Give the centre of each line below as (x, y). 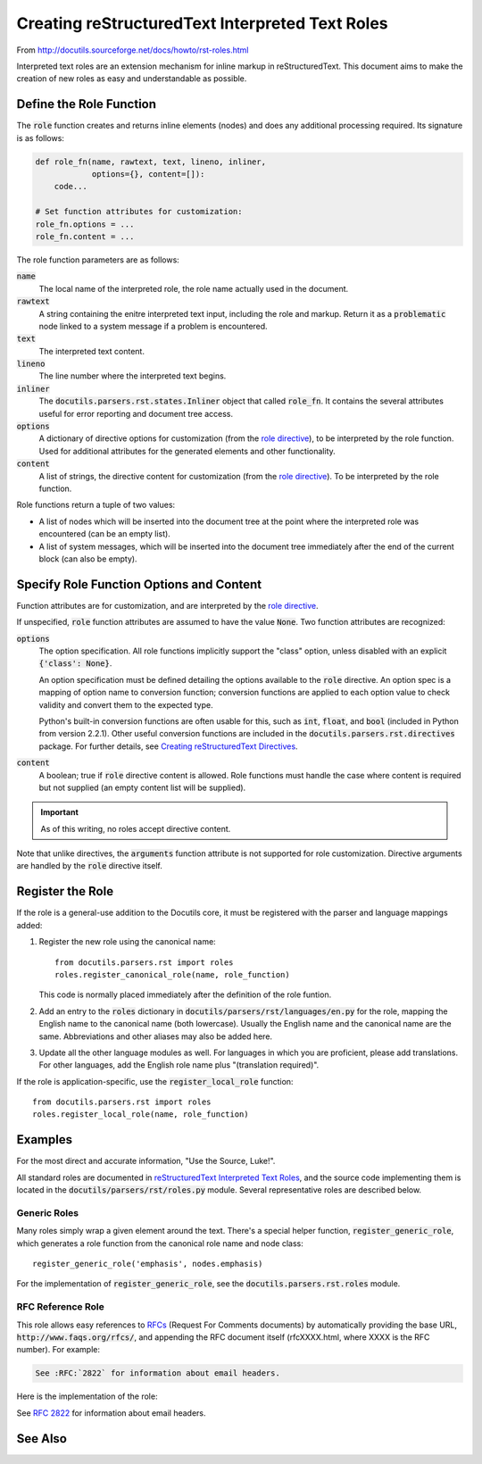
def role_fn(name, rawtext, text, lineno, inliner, (151, 162)
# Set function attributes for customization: (139, 212)
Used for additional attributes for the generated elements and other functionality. (187, 451)
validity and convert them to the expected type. (126, 704)
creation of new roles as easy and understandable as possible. (132, 79)
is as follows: (40, 137)
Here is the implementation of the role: (87, 1396)
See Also (42, 1439)
